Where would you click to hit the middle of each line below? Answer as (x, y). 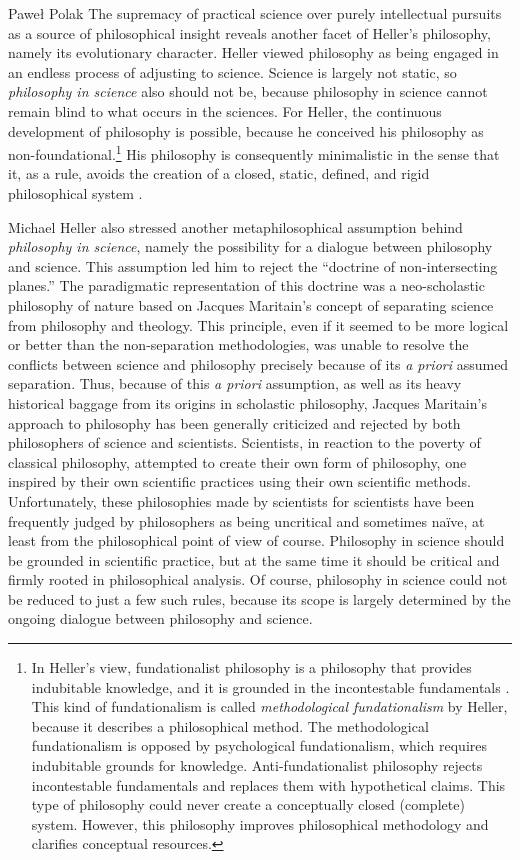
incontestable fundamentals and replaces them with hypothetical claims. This (268, 784)
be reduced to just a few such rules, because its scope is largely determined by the (259, 598)
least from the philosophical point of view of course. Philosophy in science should (256, 540)
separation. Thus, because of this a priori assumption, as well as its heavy (235, 383)
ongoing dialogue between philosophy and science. (160, 618)
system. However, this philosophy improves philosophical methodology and (260, 823)
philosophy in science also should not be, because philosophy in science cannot (248, 91)
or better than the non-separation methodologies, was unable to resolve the (238, 344)
